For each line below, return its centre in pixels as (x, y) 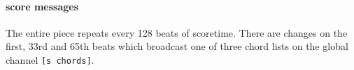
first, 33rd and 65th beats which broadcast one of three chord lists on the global (177, 46)
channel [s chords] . (50, 59)
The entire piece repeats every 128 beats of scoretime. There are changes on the (177, 32)
